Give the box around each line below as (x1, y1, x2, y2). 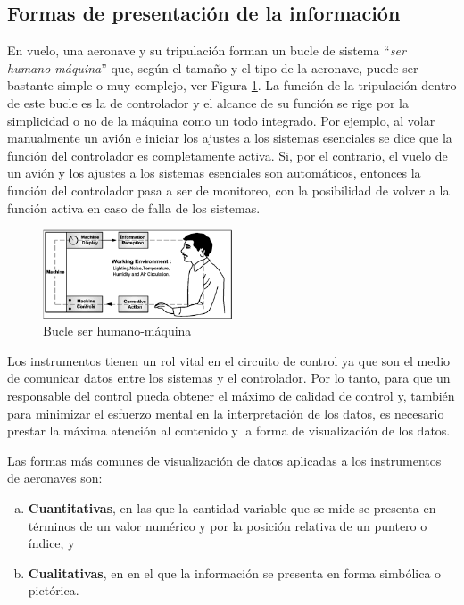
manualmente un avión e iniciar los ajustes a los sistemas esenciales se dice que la (7, 128, 452, 147)
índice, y (28, 534, 75, 552)
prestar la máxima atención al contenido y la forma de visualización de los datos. (7, 421, 451, 440)
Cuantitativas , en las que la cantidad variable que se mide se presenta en (28, 499, 436, 518)
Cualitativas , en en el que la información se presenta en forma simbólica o (28, 563, 442, 582)
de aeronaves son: (7, 468, 103, 487)
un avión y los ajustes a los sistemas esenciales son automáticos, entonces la (7, 163, 421, 182)
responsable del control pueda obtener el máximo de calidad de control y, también (7, 386, 455, 405)
